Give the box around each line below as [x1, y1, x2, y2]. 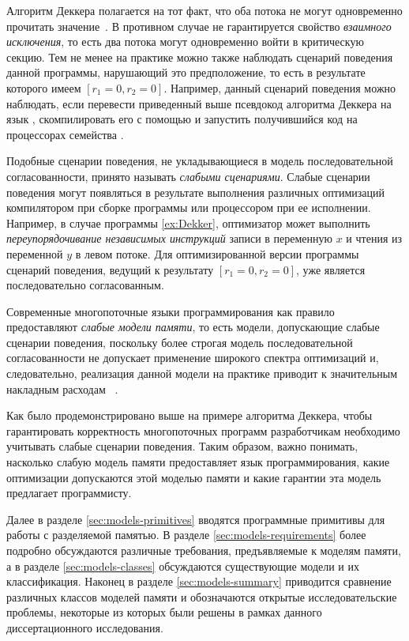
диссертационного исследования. [6, 619, 163, 635]
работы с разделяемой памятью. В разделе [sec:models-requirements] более [6, 526, 366, 543]
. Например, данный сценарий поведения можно [163, 79, 396, 96]
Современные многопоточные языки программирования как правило [6, 303, 335, 319]
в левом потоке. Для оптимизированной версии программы [75, 245, 359, 262]
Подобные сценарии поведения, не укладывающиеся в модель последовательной [6, 153, 393, 169]
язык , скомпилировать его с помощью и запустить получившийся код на [6, 111, 358, 127]
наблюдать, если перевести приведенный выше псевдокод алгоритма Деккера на [6, 95, 392, 111]
